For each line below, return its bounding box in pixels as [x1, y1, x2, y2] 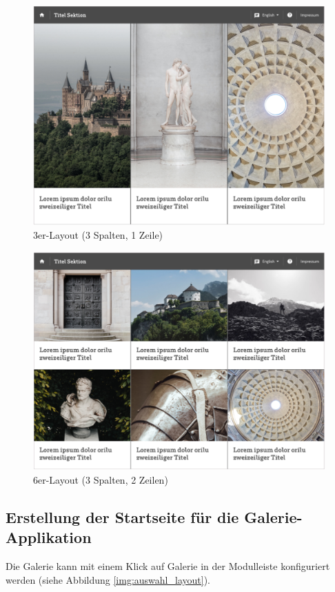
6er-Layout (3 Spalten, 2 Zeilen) [33, 472, 168, 486]
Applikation [6, 526, 92, 548]
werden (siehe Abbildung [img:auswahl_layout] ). [6, 572, 210, 586]
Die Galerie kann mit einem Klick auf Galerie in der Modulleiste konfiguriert [6, 559, 330, 573]
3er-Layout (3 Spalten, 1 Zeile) [33, 228, 163, 241]
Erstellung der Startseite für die [6, 506, 239, 527]
